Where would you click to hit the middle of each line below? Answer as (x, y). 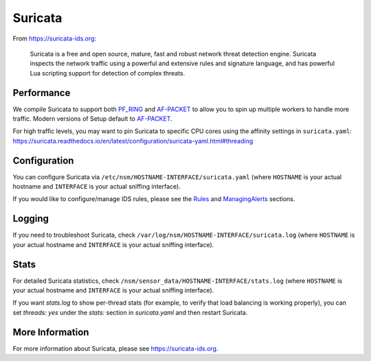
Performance (42, 93)
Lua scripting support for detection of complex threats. (108, 73)
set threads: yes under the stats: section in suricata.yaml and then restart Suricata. (130, 312)
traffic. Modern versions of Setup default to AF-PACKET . (93, 119)
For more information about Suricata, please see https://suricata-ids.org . (115, 348)
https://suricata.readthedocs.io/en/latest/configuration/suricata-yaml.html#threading (133, 141)
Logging (31, 219)
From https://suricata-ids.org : (54, 38)
